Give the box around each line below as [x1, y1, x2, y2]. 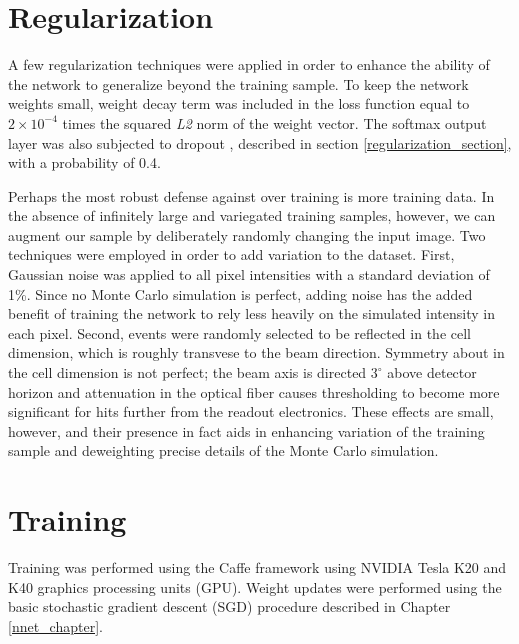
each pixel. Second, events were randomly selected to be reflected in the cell [8, 322, 471, 343]
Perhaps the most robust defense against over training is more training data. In [8, 185, 495, 206]
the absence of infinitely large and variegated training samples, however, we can [8, 205, 496, 226]
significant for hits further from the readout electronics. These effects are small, [8, 401, 494, 422]
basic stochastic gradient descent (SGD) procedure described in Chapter [8, 596, 451, 617]
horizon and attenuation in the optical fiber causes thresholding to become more [8, 381, 500, 402]
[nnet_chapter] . [8, 615, 103, 636]
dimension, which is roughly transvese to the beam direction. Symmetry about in [8, 342, 505, 363]
